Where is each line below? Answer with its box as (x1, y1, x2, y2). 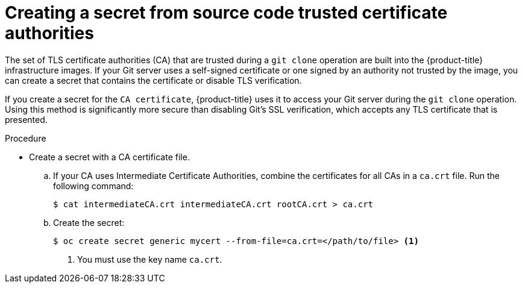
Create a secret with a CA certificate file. (29, 151, 190, 162)
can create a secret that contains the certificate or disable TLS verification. (5, 75, 302, 86)
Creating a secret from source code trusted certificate (5, 2, 448, 23)
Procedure (5, 133, 46, 143)
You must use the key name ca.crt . (77, 254, 222, 265)
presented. (5, 114, 48, 125)
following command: (53, 180, 134, 191)
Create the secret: (53, 217, 125, 228)
